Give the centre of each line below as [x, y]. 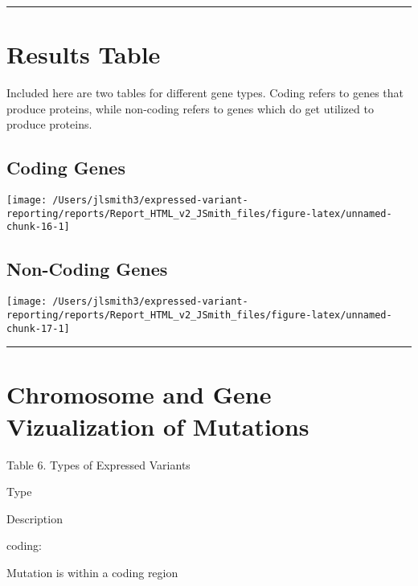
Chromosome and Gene [139, 394]
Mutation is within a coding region [92, 572]
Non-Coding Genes [87, 269]
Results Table [84, 54]
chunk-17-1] [38, 328]
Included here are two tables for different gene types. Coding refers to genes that [205, 93]
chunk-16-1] [38, 227]
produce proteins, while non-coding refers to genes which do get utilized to [190, 108]
